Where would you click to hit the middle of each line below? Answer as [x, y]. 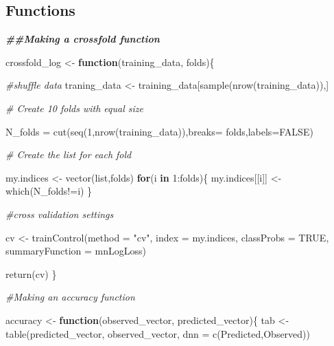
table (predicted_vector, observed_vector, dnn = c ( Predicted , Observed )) [158, 333]
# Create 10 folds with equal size [74, 108]
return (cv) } [31, 273]
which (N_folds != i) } [49, 191]
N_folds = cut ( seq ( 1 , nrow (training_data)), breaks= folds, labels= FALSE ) [159, 131]
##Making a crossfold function [83, 39]
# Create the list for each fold [69, 154]
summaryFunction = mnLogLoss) [76, 251]
